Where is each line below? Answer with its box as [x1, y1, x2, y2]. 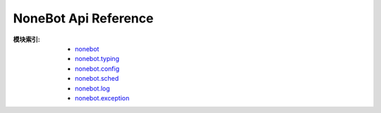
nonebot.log [75, 84, 111, 93]
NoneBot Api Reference [13, 11, 154, 26]
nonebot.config [75, 64, 120, 73]
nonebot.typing [75, 55, 120, 63]
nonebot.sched [75, 74, 119, 83]
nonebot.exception [75, 93, 130, 102]
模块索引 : [13, 35, 40, 44]
